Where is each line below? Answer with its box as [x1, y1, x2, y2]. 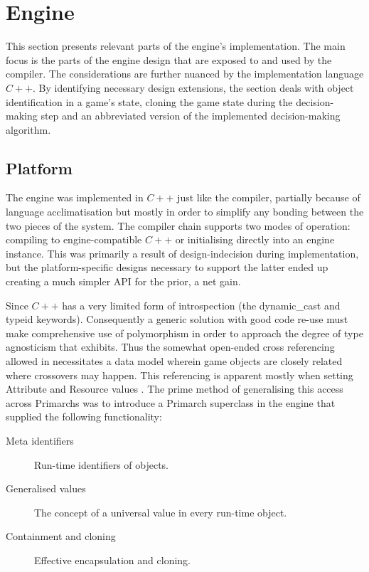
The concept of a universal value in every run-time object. [34, 504, 287, 519]
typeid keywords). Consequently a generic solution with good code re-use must [6, 312, 348, 327]
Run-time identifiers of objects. [34, 457, 169, 472]
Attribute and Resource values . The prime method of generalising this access [6, 381, 343, 396]
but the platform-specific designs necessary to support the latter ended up [6, 260, 328, 275]
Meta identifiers [6, 433, 74, 447]
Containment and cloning [6, 529, 116, 544]
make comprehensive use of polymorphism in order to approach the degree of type [6, 325, 363, 340]
